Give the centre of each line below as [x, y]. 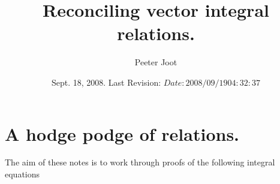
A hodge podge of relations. [122, 133]
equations [22, 174]
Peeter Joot [156, 62]
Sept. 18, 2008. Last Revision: [106, 82]
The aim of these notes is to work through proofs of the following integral [140, 162]
